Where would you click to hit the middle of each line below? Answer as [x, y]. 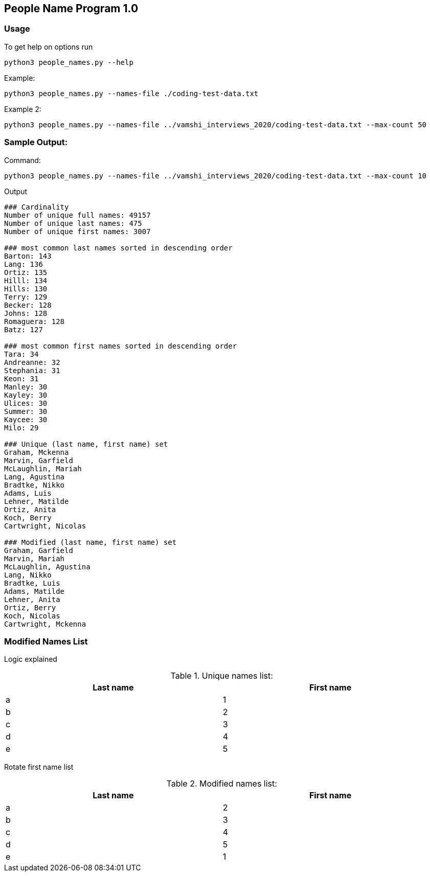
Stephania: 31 [32, 370]
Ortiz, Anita [30, 509]
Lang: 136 [24, 264]
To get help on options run [49, 47]
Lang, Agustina [35, 477]
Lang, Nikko [28, 575]
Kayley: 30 [26, 395]
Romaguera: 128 [35, 321]
